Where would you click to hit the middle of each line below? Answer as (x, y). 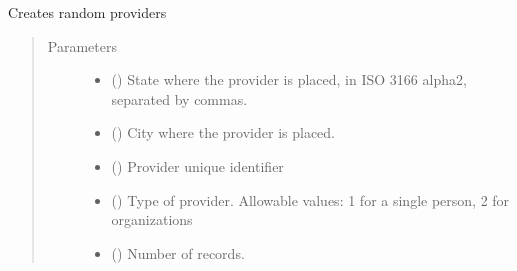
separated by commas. (179, 98)
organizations (152, 219)
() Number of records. (178, 252)
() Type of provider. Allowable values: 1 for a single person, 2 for (310, 199)
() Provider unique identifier (197, 165)
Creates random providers (87, 12)
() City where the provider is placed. (223, 132)
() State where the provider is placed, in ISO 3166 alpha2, (289, 79)
